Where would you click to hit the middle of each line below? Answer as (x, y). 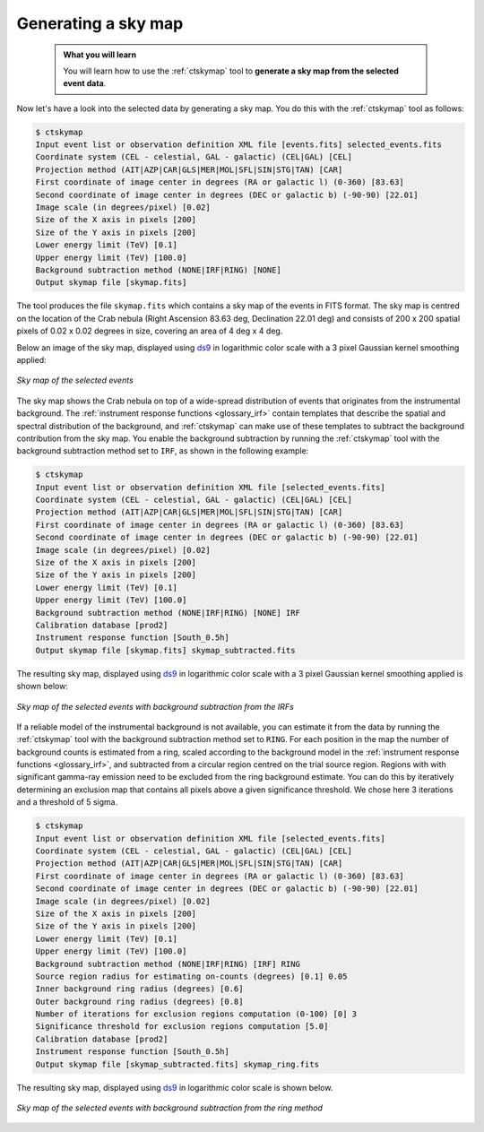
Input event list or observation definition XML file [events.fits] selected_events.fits (239, 145)
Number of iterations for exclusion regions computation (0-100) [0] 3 (196, 1014)
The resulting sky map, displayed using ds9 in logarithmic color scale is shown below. (175, 1087)
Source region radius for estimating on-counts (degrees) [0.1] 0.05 (191, 976)
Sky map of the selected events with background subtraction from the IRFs (156, 706)
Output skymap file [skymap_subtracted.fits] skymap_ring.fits (177, 1064)
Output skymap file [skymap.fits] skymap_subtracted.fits (165, 650)
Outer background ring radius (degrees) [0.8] (139, 1001)
